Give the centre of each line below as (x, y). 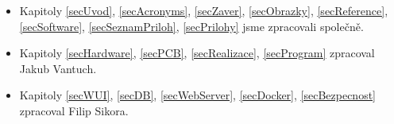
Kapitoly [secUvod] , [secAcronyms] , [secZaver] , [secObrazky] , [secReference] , (204, 10)
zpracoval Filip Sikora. (74, 110)
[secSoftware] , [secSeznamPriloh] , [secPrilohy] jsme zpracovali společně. (191, 26)
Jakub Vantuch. (58, 68)
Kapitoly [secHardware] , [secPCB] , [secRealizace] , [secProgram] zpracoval (197, 53)
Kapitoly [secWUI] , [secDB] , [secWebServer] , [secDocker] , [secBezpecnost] (197, 95)
